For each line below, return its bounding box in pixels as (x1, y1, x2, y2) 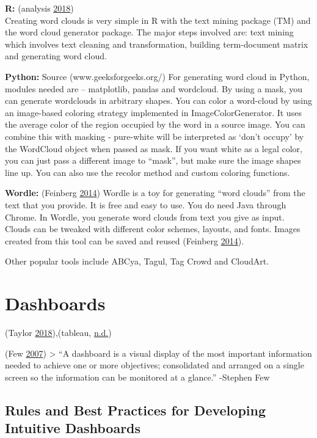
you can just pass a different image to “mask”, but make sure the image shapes (5, 154, 301, 167)
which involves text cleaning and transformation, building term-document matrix (5, 37, 308, 50)
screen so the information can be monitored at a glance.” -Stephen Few (5, 370, 270, 383)
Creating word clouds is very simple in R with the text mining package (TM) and (5, 13, 311, 26)
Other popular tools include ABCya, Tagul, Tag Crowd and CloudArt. (5, 255, 269, 268)
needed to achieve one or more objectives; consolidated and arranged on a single (5, 359, 304, 371)
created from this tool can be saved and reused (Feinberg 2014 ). (5, 234, 244, 247)
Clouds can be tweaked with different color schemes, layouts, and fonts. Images (5, 222, 301, 235)
